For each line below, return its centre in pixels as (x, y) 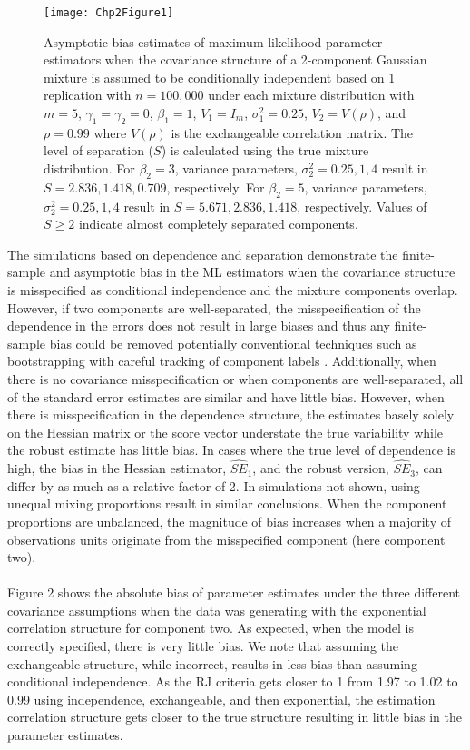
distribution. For (89, 168)
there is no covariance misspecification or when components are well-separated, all (235, 378)
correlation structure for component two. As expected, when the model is (211, 628)
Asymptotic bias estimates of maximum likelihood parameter (213, 41)
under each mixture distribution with (311, 95)
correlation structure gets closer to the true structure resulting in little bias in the (235, 717)
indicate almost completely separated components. (218, 224)
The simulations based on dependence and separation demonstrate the (203, 254)
